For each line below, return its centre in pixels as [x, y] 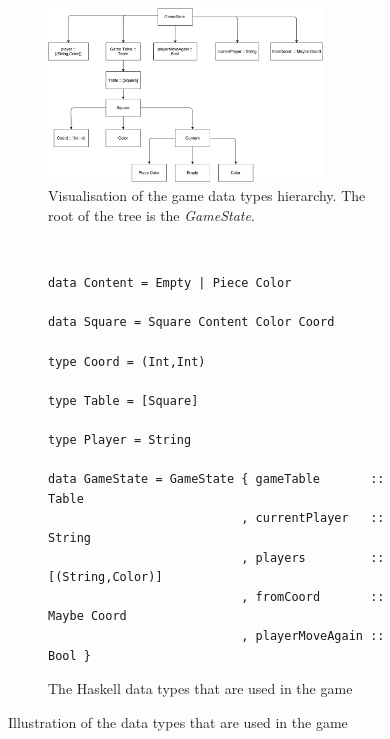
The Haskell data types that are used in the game [200, 688]
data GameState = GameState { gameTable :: [216, 479]
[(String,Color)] [105, 577]
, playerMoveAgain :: [313, 635]
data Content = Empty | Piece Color [170, 283]
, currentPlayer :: [313, 518]
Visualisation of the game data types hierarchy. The [207, 195]
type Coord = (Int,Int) [127, 361]
